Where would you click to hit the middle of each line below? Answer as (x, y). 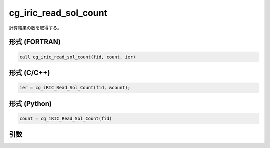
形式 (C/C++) (30, 73)
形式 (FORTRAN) (35, 42)
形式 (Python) (31, 104)
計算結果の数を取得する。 (35, 28)
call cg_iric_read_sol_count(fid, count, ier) (78, 57)
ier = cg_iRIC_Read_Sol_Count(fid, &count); (75, 88)
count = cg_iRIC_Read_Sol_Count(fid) (66, 118)
